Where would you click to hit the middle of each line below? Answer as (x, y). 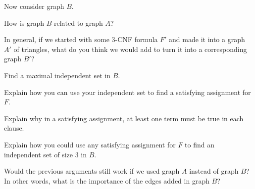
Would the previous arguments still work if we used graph (92, 171)
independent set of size (38, 154)
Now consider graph (34, 6)
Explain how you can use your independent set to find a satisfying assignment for (127, 92)
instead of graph (214, 171)
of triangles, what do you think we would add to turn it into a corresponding (130, 49)
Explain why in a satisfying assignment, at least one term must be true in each (124, 118)
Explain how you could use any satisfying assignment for (90, 144)
